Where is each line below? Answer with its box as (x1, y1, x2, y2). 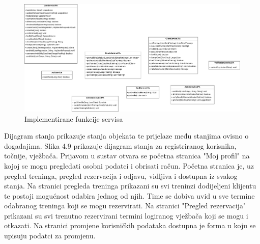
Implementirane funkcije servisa (24, 113, 123, 124)
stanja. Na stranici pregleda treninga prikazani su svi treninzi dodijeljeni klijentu (4, 180, 256, 191)
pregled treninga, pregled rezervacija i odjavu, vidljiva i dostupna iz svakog (4, 170, 238, 181)
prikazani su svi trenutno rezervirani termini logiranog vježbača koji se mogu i (4, 210, 248, 221)
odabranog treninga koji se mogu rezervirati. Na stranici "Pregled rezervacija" (4, 200, 246, 211)
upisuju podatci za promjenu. (4, 230, 96, 241)
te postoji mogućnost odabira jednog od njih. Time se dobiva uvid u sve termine (4, 190, 255, 201)
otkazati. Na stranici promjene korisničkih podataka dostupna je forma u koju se (4, 220, 256, 231)
